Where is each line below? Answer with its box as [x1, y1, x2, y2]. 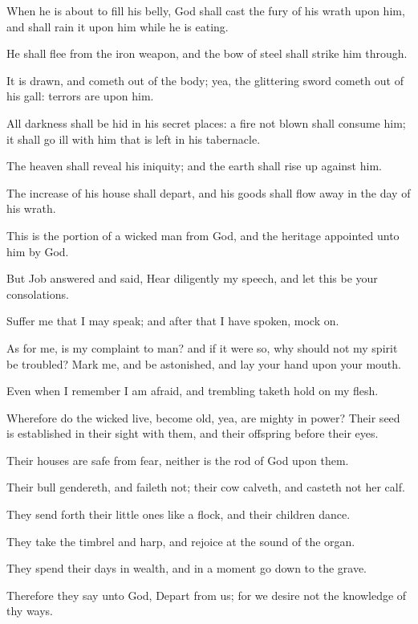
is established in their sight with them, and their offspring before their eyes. [6, 425, 379, 442]
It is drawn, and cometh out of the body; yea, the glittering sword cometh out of [6, 71, 404, 88]
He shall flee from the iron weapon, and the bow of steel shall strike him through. [6, 45, 408, 62]
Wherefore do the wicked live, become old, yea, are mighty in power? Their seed [6, 409, 400, 426]
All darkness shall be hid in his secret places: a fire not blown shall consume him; [6, 114, 406, 131]
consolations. [6, 285, 69, 302]
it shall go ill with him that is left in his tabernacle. [6, 130, 261, 147]
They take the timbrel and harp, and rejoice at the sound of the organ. [6, 532, 355, 549]
